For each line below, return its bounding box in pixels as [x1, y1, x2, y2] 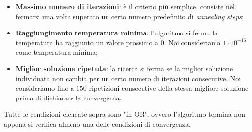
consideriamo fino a [15, 83, 74, 93]
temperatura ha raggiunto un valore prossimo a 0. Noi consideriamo [15, 37, 220, 47]
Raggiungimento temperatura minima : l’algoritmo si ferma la [15, 28, 218, 38]
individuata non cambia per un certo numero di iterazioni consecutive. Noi [15, 73, 241, 83]
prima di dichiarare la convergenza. [15, 92, 122, 102]
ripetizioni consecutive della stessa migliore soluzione [89, 83, 249, 93]
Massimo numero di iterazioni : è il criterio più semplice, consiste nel [15, 1, 235, 11]
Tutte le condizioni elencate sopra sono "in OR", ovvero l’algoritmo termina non [4, 109, 245, 119]
